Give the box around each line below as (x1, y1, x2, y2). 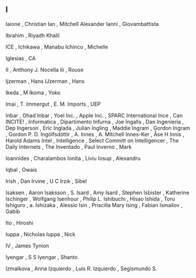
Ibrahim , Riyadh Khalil (5, 32, 60, 39)
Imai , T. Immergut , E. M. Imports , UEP (5, 100, 101, 107)
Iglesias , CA (5, 54, 36, 61)
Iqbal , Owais (5, 166, 38, 173)
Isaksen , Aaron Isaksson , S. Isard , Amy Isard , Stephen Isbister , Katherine (5, 189, 190, 196)
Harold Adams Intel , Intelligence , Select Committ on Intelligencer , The (5, 137, 179, 144)
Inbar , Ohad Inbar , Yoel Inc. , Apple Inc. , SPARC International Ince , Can (5, 112, 183, 119)
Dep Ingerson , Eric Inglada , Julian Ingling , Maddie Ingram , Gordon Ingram (5, 124, 190, 132)
